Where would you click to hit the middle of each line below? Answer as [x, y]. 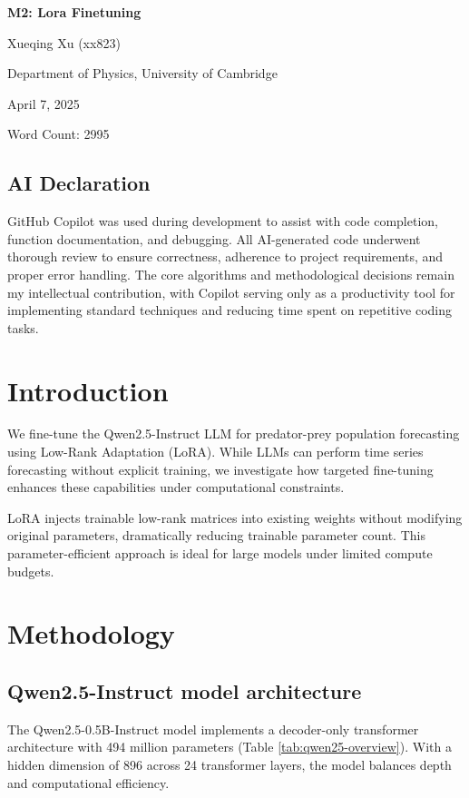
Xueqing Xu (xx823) [64, 42]
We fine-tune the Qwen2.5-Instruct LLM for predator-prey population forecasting [234, 433]
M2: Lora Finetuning [74, 12]
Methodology [91, 633]
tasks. [23, 327]
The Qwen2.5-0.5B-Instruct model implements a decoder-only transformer [213, 729]
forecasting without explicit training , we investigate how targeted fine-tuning [220, 469]
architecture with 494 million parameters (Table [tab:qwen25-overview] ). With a [230, 747]
